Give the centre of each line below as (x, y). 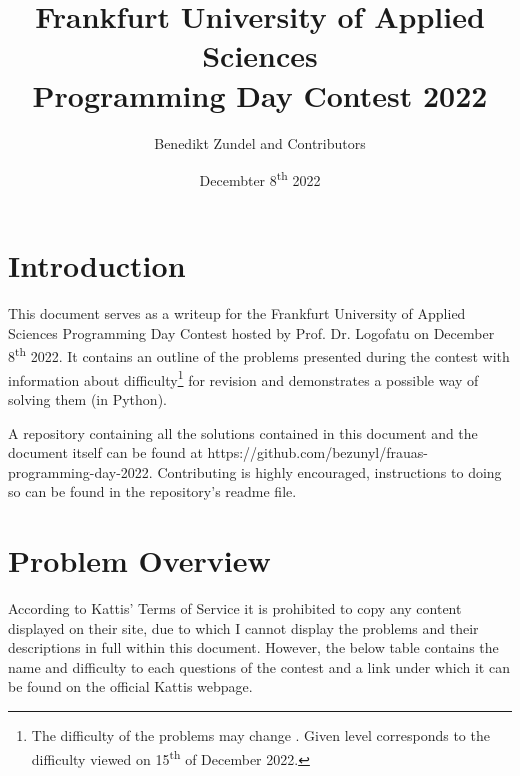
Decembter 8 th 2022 (260, 178)
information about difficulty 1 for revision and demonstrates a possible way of (243, 378)
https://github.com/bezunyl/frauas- (317, 452)
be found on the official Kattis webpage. (130, 686)
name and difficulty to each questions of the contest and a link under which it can (259, 666)
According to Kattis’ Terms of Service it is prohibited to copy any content (235, 608)
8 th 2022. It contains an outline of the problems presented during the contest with (259, 355)
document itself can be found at (105, 452)
